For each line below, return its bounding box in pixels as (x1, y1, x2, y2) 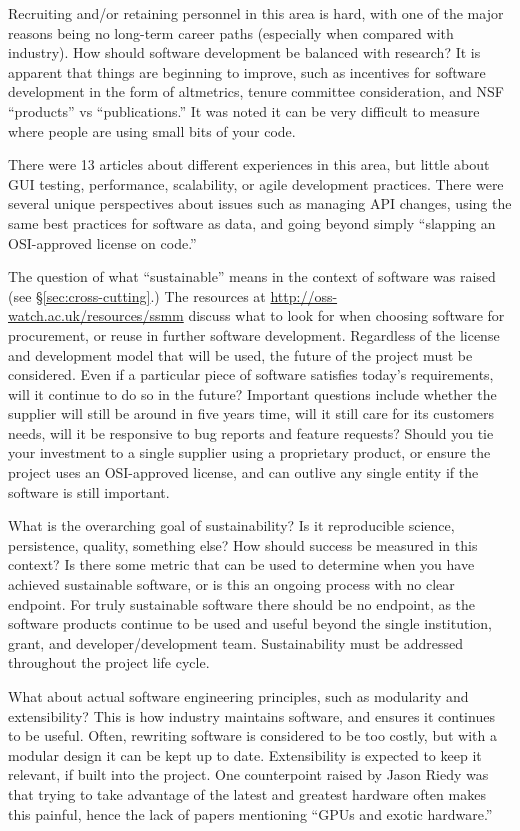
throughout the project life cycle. (8, 652, 210, 673)
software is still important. (8, 481, 170, 502)
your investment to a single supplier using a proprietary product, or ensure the (8, 442, 491, 463)
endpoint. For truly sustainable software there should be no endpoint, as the (8, 593, 476, 614)
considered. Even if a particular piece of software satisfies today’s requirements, (8, 364, 494, 385)
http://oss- (270, 285, 338, 306)
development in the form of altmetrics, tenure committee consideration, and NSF (8, 81, 504, 102)
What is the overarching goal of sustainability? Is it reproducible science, (8, 515, 455, 536)
